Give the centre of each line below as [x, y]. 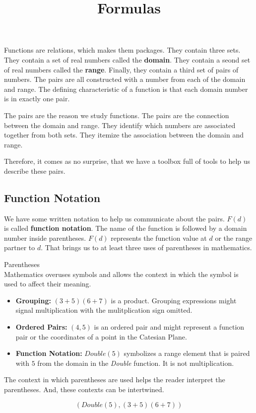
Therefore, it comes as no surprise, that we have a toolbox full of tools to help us [127, 161]
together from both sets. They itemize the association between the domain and [124, 135]
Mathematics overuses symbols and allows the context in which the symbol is [121, 274]
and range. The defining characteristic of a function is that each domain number [126, 89]
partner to [20, 247]
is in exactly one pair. [37, 99]
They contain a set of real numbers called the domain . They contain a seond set [127, 59]
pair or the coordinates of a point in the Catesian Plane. [101, 336]
